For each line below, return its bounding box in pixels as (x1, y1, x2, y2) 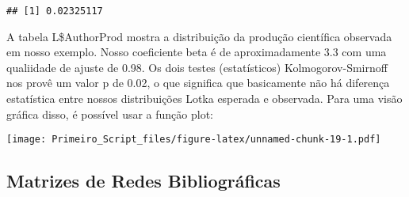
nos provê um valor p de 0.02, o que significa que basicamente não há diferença (6, 74, 390, 91)
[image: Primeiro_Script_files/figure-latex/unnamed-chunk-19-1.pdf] (6, 134, 381, 146)
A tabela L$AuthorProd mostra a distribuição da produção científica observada (6, 28, 392, 44)
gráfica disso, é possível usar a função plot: (6, 105, 214, 122)
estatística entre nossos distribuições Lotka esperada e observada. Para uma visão (6, 90, 403, 107)
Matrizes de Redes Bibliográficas (6, 169, 281, 193)
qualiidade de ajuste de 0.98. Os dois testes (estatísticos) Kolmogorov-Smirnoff (6, 59, 388, 75)
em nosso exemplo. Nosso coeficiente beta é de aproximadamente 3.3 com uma (6, 44, 387, 60)
